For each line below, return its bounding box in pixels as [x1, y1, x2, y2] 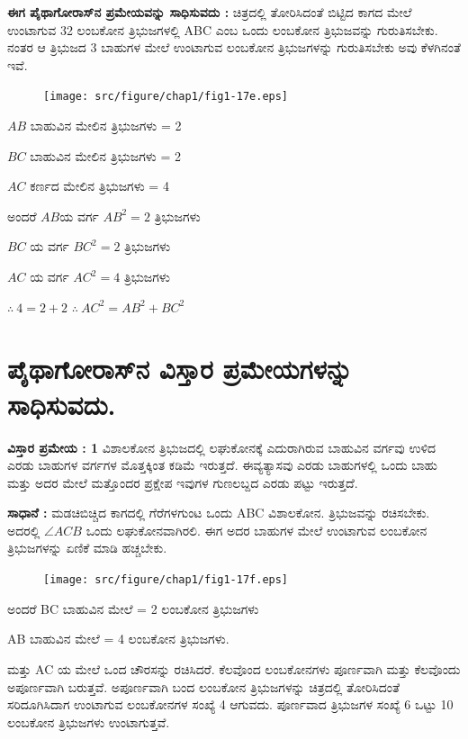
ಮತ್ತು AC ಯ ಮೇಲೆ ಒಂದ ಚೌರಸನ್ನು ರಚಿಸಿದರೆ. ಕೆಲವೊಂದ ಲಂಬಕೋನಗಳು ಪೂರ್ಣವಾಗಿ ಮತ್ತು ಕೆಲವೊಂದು [7, 659, 461, 678]
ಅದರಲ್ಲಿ [7, 520, 40, 539]
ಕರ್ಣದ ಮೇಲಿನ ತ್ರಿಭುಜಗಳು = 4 [30, 176, 169, 195]
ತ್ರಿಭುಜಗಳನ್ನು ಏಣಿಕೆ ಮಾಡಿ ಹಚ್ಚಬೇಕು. [7, 538, 167, 557]
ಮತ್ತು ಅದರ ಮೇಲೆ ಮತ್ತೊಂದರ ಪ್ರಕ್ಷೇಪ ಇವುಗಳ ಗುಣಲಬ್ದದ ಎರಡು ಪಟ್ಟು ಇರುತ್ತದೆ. [7, 473, 358, 491]
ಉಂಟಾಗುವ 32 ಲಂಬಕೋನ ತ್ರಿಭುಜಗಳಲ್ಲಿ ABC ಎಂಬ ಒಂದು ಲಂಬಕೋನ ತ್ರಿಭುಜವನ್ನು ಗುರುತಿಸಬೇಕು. [7, 20, 438, 39]
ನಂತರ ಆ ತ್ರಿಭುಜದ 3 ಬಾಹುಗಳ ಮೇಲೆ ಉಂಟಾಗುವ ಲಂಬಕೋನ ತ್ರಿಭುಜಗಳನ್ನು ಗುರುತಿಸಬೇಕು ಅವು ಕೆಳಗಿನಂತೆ [7, 38, 461, 57]
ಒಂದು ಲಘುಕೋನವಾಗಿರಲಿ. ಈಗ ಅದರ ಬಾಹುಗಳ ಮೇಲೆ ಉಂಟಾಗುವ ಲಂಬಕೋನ [85, 520, 427, 539]
